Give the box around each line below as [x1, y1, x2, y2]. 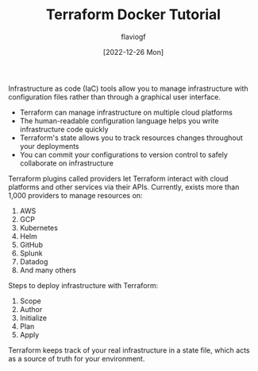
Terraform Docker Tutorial [46, 6, 221, 24]
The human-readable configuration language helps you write [19, 115, 219, 125]
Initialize [19, 313, 48, 322]
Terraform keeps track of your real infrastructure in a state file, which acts [8, 345, 250, 355]
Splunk [19, 248, 43, 258]
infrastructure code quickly [19, 124, 109, 134]
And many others [19, 265, 77, 275]
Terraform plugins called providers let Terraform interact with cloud [8, 174, 229, 183]
